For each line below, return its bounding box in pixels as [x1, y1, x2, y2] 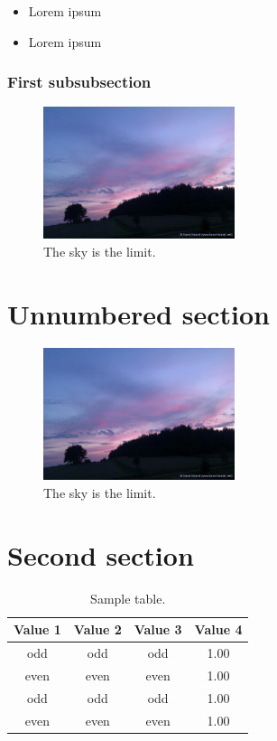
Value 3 [134, 620, 182, 639]
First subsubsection [7, 70, 152, 93]
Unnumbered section [7, 295, 270, 332]
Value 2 [73, 620, 122, 639]
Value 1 [14, 620, 61, 639]
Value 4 [194, 620, 243, 639]
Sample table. [90, 588, 166, 607]
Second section [7, 536, 194, 573]
